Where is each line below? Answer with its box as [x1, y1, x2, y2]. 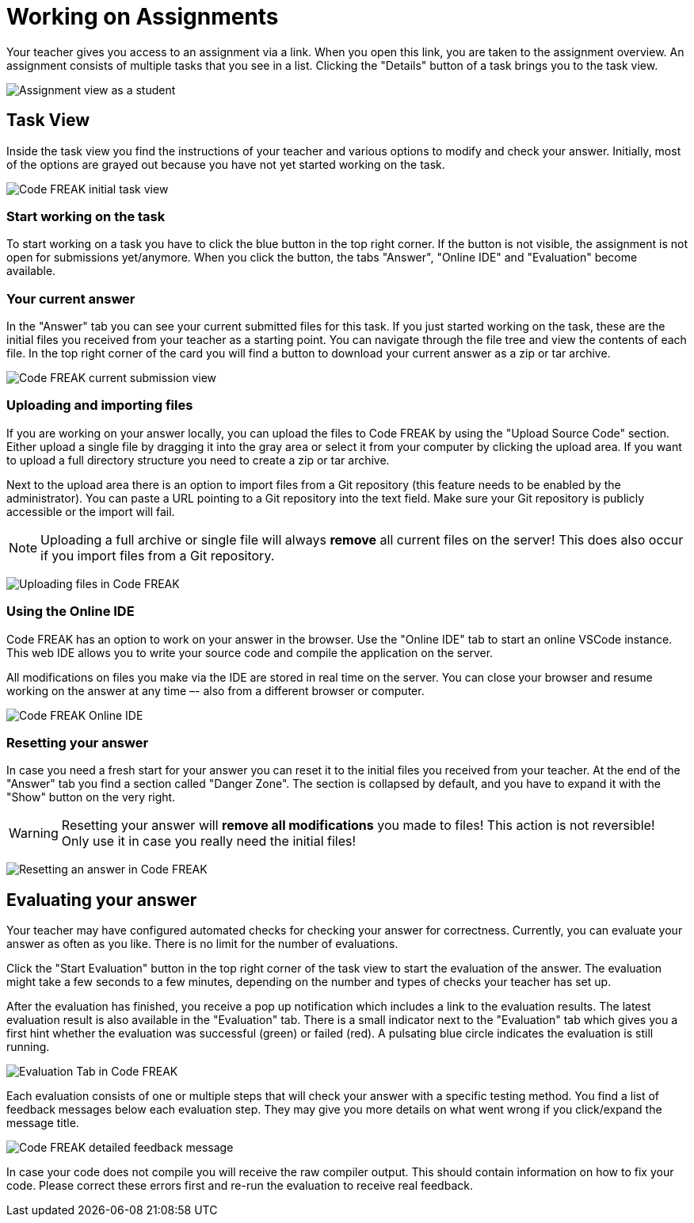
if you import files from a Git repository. [40, 547, 275, 564]
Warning [9, 825, 59, 842]
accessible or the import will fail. [6, 504, 175, 518]
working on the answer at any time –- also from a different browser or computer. [6, 683, 425, 697]
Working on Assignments [6, 3, 279, 30]
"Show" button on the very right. [6, 790, 176, 805]
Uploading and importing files [6, 397, 193, 414]
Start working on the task [6, 208, 166, 224]
